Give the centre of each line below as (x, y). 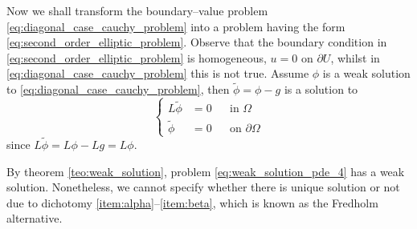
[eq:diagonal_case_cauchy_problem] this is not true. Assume (158, 73)
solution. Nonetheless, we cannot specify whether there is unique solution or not (203, 187)
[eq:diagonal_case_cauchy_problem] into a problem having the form (176, 26)
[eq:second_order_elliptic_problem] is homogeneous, (137, 57)
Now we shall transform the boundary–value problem (137, 10)
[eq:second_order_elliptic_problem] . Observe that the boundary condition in (197, 42)
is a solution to (321, 89)
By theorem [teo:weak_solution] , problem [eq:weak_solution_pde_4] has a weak (206, 171)
